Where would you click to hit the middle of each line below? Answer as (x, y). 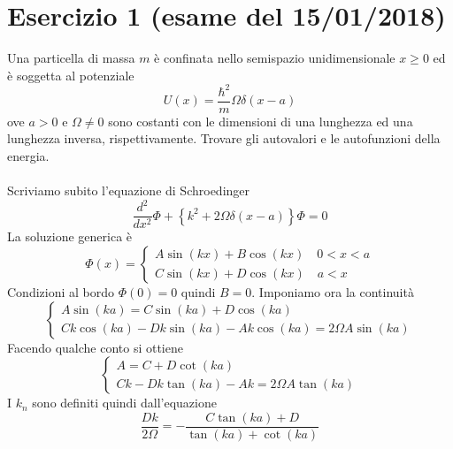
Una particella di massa (71, 58)
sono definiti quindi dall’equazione (124, 403)
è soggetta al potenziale (71, 75)
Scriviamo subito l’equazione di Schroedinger (129, 190)
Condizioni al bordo (61, 292)
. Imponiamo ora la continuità (333, 292)
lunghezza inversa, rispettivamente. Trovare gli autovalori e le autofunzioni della (224, 138)
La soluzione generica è (70, 236)
